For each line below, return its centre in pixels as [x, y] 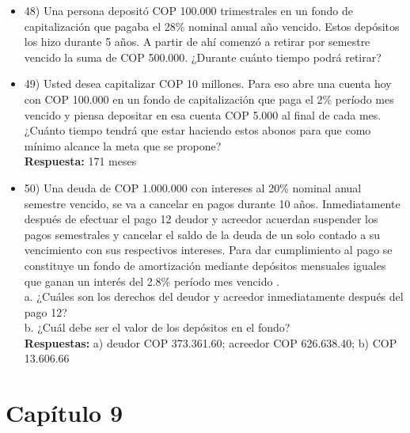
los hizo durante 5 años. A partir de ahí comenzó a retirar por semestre [197, 42]
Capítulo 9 [65, 413]
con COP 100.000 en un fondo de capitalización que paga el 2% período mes [209, 99]
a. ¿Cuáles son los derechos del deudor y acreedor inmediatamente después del [214, 296]
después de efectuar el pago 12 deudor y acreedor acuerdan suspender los [201, 219]
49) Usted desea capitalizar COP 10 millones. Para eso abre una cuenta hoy [208, 84]
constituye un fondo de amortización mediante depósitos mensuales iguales [205, 265]
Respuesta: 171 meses [80, 161]
